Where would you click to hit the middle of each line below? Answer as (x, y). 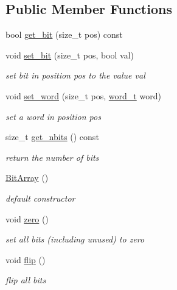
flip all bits (26, 280)
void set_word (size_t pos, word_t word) (83, 95)
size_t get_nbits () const (52, 137)
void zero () (27, 218)
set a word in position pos (53, 116)
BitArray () (27, 178)
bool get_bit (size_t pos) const (64, 34)
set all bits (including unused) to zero (75, 239)
